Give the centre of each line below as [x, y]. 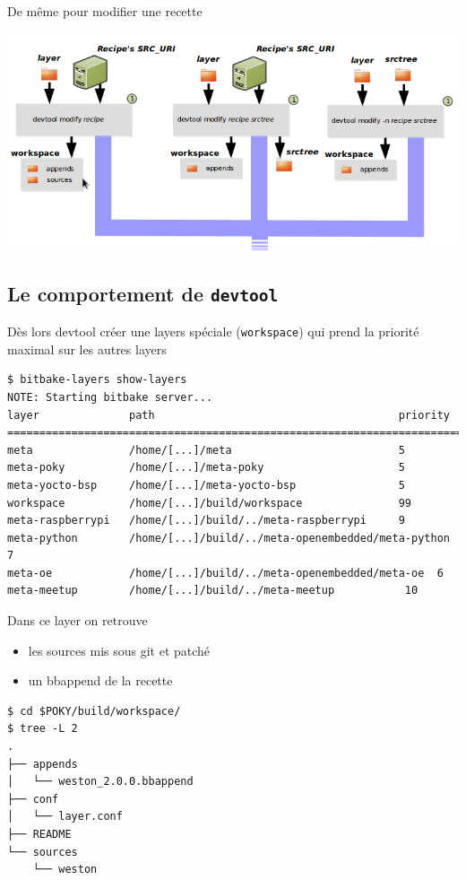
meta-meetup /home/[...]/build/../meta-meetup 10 [213, 591]
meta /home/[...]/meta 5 [206, 450]
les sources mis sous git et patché [119, 650]
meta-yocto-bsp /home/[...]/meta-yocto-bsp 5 [206, 485]
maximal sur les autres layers [87, 349]
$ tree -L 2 [43, 729]
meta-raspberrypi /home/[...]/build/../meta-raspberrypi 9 [206, 521]
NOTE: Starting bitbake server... [110, 397]
